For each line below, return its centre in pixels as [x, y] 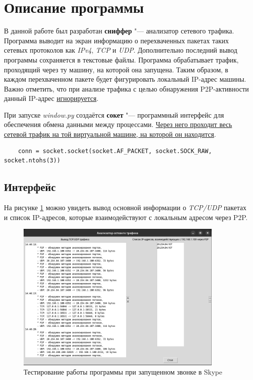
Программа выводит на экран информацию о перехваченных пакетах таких [116, 40]
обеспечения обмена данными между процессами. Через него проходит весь [118, 124]
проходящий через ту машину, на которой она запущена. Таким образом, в [116, 69]
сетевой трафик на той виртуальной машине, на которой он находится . [110, 134]
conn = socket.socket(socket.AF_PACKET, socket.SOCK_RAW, [115, 151]
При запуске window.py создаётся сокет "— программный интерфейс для [114, 114]
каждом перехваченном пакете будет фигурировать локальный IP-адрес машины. [125, 79]
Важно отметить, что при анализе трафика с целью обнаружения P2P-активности [126, 88]
